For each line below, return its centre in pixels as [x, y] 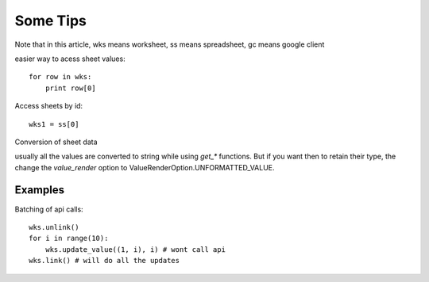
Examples [40, 190]
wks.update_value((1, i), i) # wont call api [135, 249]
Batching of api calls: [49, 209]
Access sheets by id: [49, 106]
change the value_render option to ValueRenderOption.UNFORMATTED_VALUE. [145, 167]
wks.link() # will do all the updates [104, 261]
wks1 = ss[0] [54, 124]
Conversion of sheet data [56, 142]
